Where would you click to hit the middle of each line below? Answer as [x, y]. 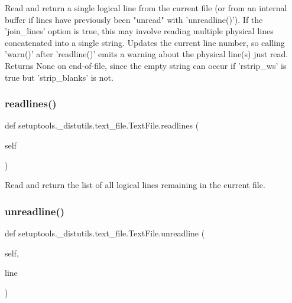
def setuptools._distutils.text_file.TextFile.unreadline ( [105, 233]
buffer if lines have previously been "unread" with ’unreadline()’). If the [134, 19]
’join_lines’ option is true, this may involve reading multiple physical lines [139, 31]
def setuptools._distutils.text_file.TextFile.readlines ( [102, 125]
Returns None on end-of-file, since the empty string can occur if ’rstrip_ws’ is [146, 65]
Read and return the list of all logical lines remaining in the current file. [135, 185]
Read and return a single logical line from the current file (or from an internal [146, 8]
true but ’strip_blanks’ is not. [59, 77]
